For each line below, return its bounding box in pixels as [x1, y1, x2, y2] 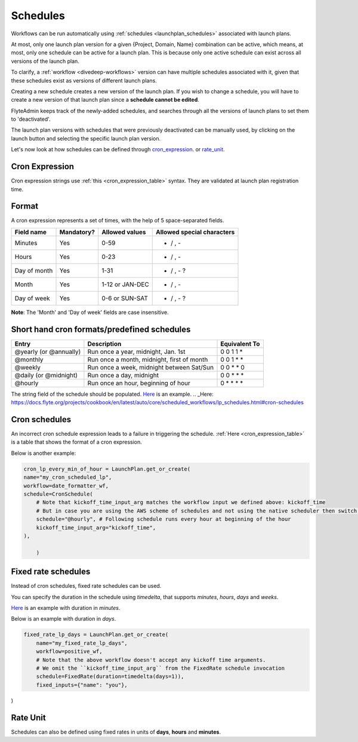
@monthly [14, 355, 44, 364]
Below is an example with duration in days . [11, 615, 116, 622]
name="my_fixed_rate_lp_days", [36, 640, 128, 646]
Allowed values [101, 228, 146, 236]
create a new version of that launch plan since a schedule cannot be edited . [11, 96, 200, 103]
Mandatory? [59, 228, 95, 236]
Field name [14, 228, 47, 236]
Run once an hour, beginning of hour [87, 378, 190, 387]
